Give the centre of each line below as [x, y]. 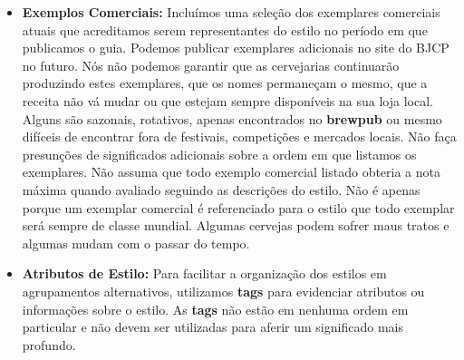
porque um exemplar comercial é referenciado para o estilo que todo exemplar [238, 207]
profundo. [49, 344]
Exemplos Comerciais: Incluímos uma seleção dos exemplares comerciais [231, 12]
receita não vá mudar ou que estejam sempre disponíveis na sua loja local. [227, 100]
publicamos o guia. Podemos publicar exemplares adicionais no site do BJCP [236, 48]
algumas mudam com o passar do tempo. [136, 243]
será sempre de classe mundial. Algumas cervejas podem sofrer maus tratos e [236, 225]
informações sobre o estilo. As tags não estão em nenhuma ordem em [215, 309]
